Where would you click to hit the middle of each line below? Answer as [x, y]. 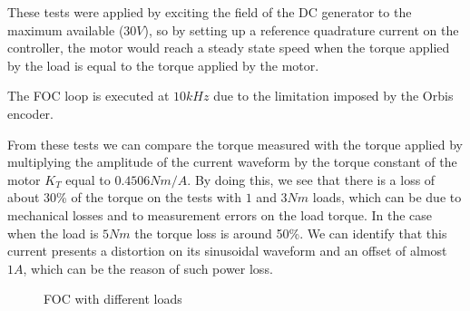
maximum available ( [66, 29]
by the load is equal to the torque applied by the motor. [163, 65]
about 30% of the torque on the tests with [125, 197]
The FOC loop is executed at [88, 96]
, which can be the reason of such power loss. [148, 268]
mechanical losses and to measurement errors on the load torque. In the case [220, 214]
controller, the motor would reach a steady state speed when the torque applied [229, 48]
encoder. [30, 113]
